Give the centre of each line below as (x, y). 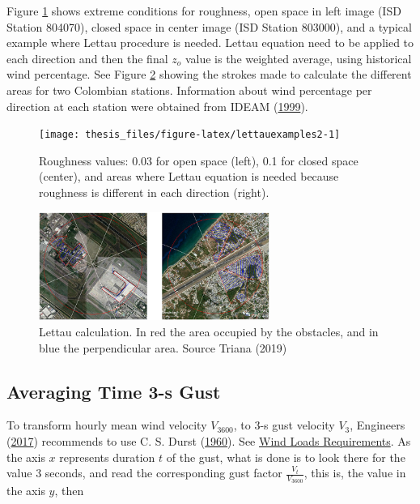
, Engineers (378, 425)
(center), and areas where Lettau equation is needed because (189, 176)
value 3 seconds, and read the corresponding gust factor (144, 473)
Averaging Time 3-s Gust (114, 391)
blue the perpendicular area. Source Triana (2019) (163, 347)
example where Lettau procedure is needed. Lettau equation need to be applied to (210, 43)
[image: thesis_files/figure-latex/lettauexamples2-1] (190, 135)
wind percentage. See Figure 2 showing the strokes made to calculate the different (209, 74)
